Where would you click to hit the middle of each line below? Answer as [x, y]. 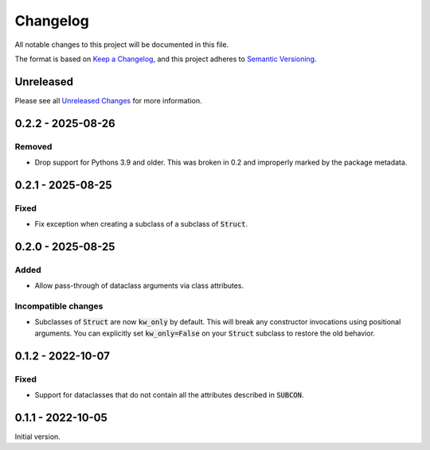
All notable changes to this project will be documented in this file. [122, 45]
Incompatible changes [59, 306]
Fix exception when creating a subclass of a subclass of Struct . [141, 224]
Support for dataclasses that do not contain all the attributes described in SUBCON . [169, 395]
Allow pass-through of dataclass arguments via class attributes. [139, 285]
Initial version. [38, 436]
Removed [33, 146]
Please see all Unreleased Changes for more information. [108, 100]
